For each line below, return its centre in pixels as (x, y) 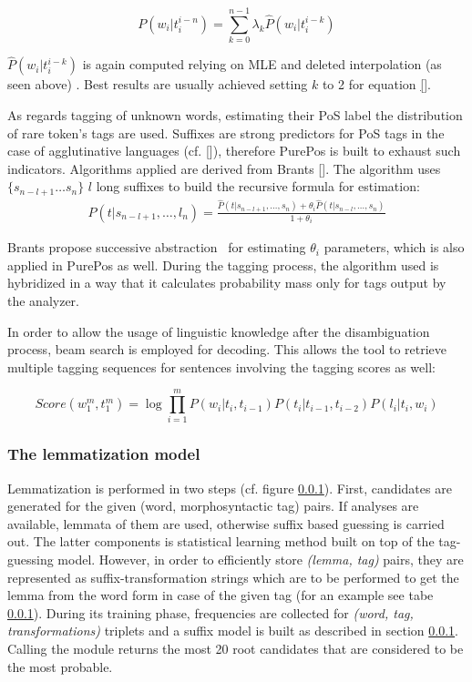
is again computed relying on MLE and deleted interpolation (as (262, 64)
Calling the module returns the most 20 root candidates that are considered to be (236, 649)
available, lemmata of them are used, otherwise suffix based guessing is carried (226, 523)
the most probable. (60, 666)
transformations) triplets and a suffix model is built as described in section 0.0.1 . (233, 631)
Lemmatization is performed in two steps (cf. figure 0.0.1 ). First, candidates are (230, 488)
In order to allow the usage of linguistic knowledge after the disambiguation (219, 331)
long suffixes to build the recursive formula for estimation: (258, 186)
